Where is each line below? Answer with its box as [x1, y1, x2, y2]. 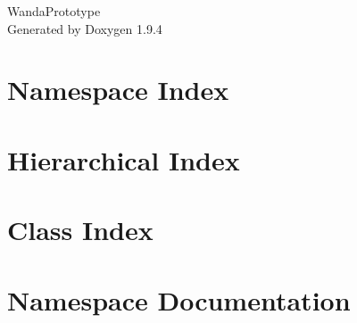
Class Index [7, 211, 154, 248]
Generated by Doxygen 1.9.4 [7, 19, 162, 37]
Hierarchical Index [7, 141, 240, 178]
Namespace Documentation [7, 281, 351, 318]
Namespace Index [7, 71, 229, 108]
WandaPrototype [7, 2, 101, 20]
